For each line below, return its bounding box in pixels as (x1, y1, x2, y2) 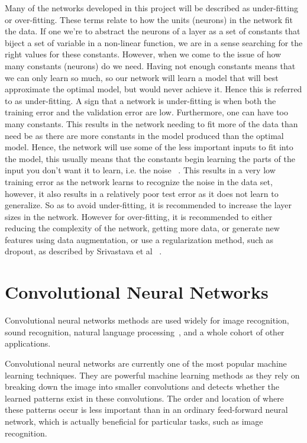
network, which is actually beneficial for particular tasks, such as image (5, 415, 263, 427)
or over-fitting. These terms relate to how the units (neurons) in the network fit (5, 13, 293, 25)
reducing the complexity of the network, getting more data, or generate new (5, 222, 280, 234)
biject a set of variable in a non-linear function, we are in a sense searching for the (5, 36, 303, 48)
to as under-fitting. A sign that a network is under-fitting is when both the (5, 94, 276, 106)
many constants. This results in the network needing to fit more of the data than (5, 117, 298, 130)
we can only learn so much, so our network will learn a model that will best (5, 71, 279, 83)
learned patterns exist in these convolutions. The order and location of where (5, 392, 284, 404)
